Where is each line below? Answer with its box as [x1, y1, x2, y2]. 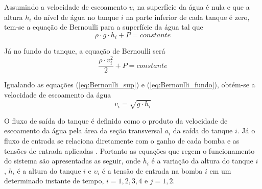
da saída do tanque [173, 125, 233, 136]
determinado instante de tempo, [4, 175, 104, 186]
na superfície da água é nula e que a [137, 2, 250, 12]
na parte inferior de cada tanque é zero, [126, 11, 250, 22]
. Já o [237, 125, 255, 136]
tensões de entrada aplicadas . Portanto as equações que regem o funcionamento [4, 145, 255, 156]
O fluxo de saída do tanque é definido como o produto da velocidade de [4, 115, 228, 126]
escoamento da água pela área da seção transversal [4, 125, 162, 136]
